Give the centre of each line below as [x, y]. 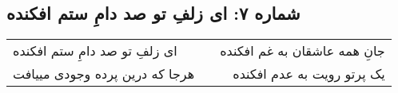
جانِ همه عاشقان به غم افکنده [302, 51]
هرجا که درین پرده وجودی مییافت [104, 74]
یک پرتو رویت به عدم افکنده [309, 74]
